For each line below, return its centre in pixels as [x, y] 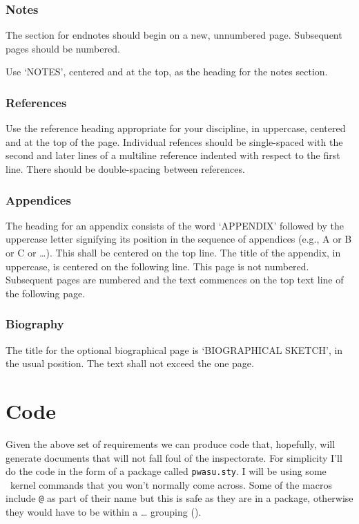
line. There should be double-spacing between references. [125, 169]
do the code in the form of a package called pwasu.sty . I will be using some [166, 471]
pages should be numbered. [63, 48]
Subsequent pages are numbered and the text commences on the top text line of [175, 280]
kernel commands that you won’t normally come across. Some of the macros [171, 484]
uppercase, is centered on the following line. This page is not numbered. [157, 266]
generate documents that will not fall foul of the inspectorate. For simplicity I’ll [174, 457]
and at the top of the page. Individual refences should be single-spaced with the [174, 141]
